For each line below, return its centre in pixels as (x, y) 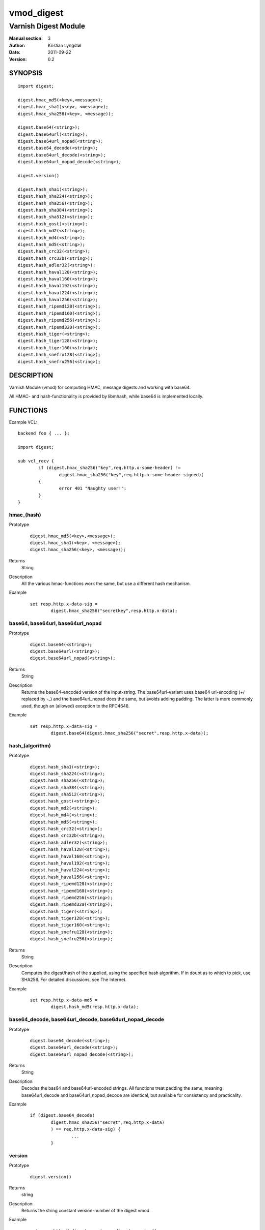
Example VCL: (23, 422)
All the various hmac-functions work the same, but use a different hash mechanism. (106, 584)
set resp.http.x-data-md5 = (64, 1000)
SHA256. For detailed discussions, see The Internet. (74, 980)
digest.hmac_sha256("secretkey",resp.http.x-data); (114, 611)
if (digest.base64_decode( (63, 1115)
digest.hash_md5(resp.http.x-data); (95, 1007)
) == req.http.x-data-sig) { (86, 1129)
